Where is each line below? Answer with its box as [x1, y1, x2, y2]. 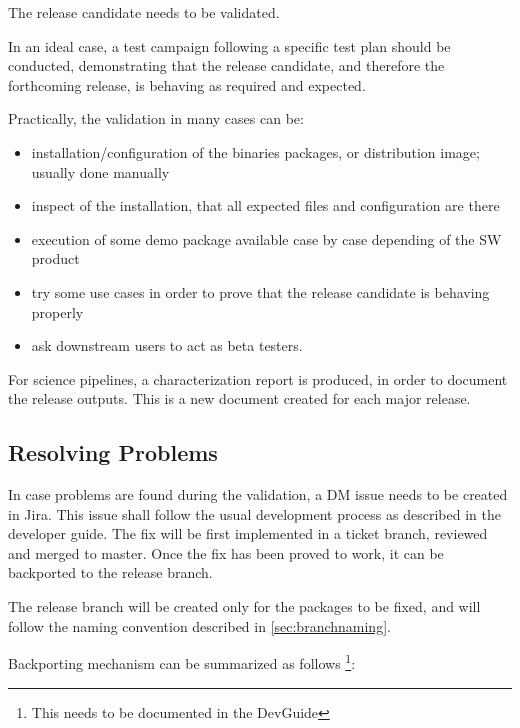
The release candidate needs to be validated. [8, 2, 280, 22]
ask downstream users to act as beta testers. [31, 335, 303, 356]
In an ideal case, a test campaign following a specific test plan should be [8, 35, 451, 56]
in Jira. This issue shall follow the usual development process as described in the [8, 503, 501, 524]
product [31, 248, 80, 269]
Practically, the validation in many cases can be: [8, 108, 304, 129]
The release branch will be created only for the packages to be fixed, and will [8, 596, 481, 617]
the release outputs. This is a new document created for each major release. [8, 388, 471, 409]
